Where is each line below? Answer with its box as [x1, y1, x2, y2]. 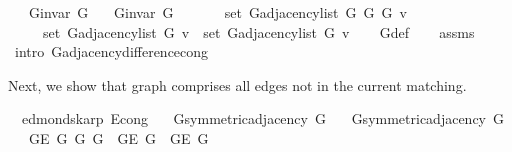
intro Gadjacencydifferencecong [14, 41, 209, 62]
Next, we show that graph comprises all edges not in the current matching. [8, 74, 467, 95]
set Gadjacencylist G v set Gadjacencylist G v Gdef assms [42, 21, 475, 42]
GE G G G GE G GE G [28, 127, 209, 148]
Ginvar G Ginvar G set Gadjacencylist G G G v [28, 2, 407, 22]
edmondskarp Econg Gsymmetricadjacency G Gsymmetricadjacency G [21, 108, 504, 129]
